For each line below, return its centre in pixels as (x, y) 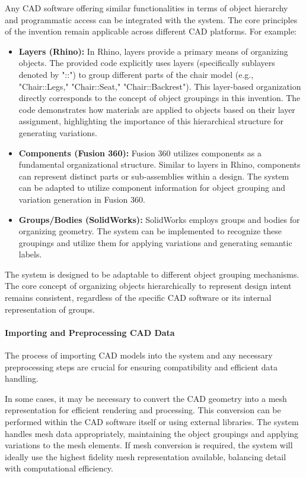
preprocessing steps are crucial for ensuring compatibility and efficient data (141, 367)
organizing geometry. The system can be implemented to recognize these (150, 231)
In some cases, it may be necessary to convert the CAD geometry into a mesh (146, 398)
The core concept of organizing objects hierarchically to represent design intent (148, 286)
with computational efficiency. (59, 468)
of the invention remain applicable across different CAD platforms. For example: (151, 31)
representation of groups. (50, 309)
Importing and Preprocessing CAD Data (90, 332)
